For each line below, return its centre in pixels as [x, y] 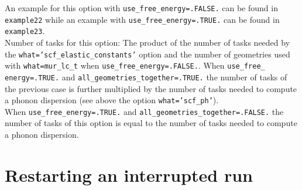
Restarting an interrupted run [129, 174]
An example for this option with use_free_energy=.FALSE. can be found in [141, 8]
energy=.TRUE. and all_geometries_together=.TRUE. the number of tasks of [146, 77]
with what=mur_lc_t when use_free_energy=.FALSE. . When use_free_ [135, 65]
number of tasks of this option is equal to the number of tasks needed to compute [151, 123]
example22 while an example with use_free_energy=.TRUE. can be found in [142, 19]
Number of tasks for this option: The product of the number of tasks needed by [147, 42]
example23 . [25, 31]
